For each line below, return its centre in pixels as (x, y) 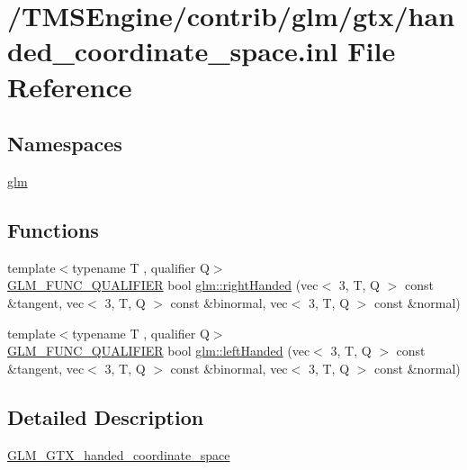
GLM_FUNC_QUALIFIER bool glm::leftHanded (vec (159, 351)
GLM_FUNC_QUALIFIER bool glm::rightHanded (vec (163, 285)
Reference (70, 86)
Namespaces (65, 144)
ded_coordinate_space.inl (173, 51)
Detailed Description (106, 416)
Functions (53, 229)
